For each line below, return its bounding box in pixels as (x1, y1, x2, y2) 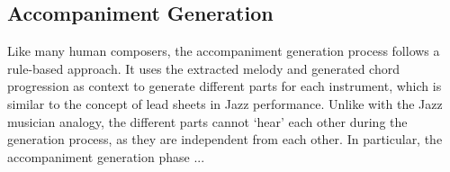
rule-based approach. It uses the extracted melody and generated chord (7, 59, 400, 77)
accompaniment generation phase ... (7, 147, 205, 166)
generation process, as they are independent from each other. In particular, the (7, 130, 443, 149)
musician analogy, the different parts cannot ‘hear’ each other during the (7, 112, 408, 131)
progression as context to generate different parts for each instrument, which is (7, 77, 442, 95)
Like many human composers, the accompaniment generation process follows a (7, 41, 440, 60)
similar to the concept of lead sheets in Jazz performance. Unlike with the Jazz (7, 94, 443, 113)
